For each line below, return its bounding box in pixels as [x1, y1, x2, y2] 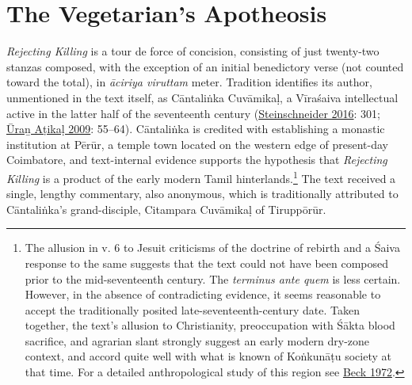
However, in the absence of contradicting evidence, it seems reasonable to [25, 286, 381, 303]
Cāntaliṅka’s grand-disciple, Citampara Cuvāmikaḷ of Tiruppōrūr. [6, 200, 326, 217]
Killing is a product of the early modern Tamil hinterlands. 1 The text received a [6, 167, 396, 186]
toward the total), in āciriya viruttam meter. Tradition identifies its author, [6, 74, 372, 90]
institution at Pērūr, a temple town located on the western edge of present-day [6, 135, 389, 152]
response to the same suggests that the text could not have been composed [25, 254, 389, 271]
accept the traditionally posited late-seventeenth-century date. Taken [25, 301, 360, 318]
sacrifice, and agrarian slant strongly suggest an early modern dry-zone [25, 332, 370, 349]
